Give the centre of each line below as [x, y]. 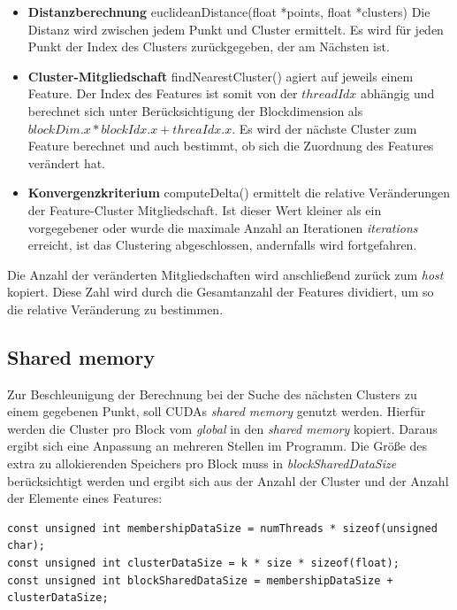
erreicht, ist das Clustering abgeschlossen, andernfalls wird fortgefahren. [222, 245]
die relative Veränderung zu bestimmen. [115, 309]
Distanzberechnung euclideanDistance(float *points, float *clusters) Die [229, 12]
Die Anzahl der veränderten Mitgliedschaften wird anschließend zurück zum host [225, 274]
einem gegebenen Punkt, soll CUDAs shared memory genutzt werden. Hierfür [217, 411]
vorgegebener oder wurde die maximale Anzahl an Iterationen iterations [223, 227]
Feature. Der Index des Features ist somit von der [163, 93]
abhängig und [398, 93]
